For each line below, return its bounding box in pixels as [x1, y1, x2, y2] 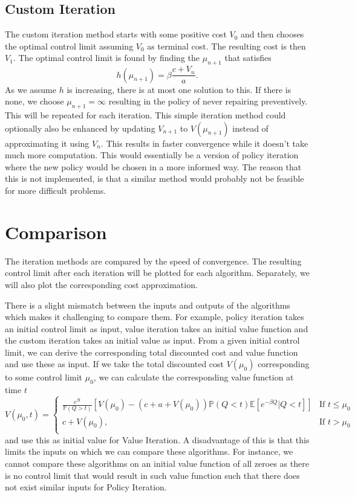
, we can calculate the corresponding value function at [93, 371, 294, 383]
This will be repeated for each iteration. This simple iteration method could [5, 109, 286, 121]
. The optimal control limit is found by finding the [13, 51, 200, 64]
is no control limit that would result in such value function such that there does [5, 469, 300, 481]
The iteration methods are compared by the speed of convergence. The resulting [5, 254, 302, 267]
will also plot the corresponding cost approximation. [5, 278, 198, 290]
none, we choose [5, 95, 64, 107]
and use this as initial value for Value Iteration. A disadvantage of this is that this [5, 433, 310, 446]
